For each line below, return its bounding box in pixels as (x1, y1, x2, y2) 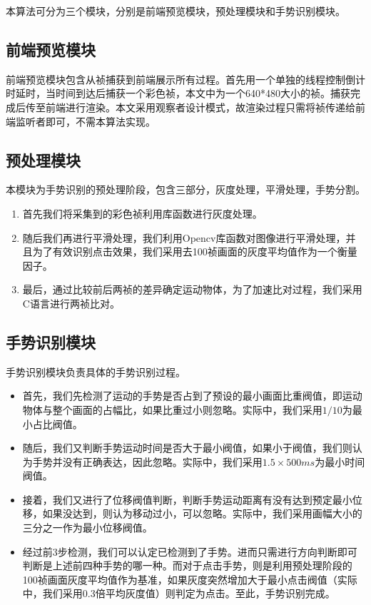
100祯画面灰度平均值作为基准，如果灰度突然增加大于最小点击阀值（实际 (22, 571, 357, 586)
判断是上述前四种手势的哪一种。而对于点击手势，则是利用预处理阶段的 (22, 558, 352, 573)
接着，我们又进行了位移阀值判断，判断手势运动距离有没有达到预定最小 (22, 492, 352, 507)
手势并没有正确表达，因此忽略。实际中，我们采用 (32, 454, 263, 469)
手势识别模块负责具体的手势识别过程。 (6, 364, 185, 379)
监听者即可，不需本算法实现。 (15, 113, 156, 128)
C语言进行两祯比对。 (22, 295, 120, 310)
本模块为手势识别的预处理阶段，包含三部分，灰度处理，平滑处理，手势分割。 (6, 182, 365, 197)
